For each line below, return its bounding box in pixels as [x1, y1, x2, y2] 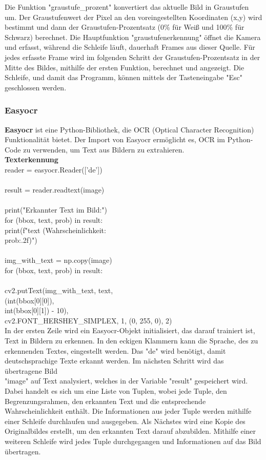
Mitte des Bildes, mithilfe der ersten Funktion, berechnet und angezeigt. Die [5, 62, 244, 72]
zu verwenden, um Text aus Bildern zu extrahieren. [23, 144, 185, 155]
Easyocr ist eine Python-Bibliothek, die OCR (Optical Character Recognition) [5, 124, 254, 135]
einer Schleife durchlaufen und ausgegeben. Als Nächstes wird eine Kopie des [5, 415, 245, 426]
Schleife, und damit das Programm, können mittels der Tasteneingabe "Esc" [5, 72, 242, 83]
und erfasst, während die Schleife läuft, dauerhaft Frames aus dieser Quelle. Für [5, 42, 255, 52]
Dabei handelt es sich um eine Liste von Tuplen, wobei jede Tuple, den [5, 386, 227, 396]
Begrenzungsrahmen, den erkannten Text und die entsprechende [5, 395, 206, 406]
